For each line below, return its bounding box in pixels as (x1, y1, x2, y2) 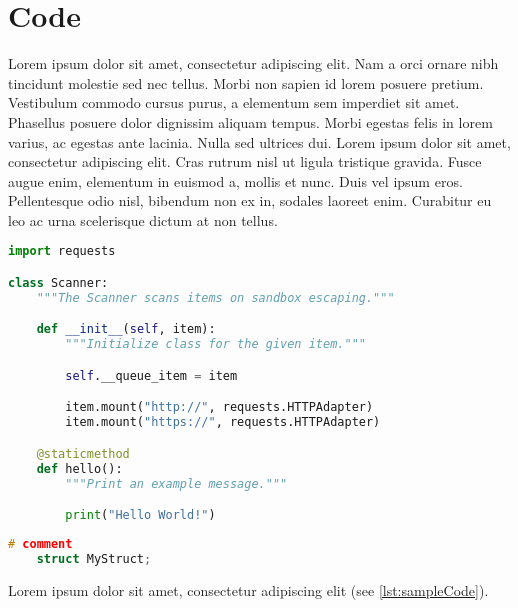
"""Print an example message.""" (65, 476, 288, 491)
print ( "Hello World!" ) (65, 508, 216, 523)
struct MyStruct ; (36, 551, 152, 566)
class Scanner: (8, 276, 109, 290)
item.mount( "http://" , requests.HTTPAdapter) (65, 400, 374, 415)
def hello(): (36, 461, 123, 476)
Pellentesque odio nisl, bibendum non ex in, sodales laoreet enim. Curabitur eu (8, 190, 492, 211)
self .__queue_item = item (65, 368, 238, 383)
